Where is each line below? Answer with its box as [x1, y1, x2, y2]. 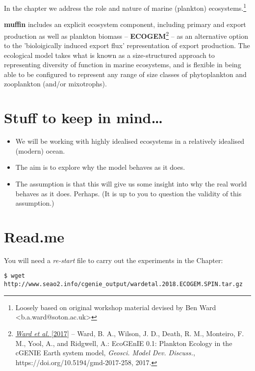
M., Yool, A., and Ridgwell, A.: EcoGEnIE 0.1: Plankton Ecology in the [15, 338, 232, 348]
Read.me [4, 226, 64, 246]
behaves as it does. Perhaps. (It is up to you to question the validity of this [15, 188, 242, 198]
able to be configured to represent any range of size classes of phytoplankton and [4, 69, 247, 79]
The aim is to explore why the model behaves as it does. [15, 162, 185, 172]
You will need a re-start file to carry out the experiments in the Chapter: [4, 255, 223, 265]
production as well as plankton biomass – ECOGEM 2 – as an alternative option [4, 29, 248, 41]
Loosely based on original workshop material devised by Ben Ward [15, 302, 216, 312]
